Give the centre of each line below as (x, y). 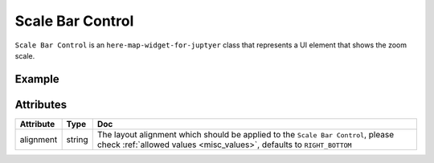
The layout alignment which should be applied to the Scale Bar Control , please (245, 134)
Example (37, 79)
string (77, 139)
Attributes (41, 104)
